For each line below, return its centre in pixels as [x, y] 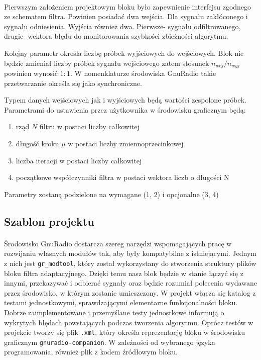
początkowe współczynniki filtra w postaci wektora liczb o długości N [122, 177]
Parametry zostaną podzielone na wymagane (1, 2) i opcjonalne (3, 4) [111, 194]
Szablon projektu [49, 221]
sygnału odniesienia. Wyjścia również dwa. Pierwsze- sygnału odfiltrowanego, [122, 26]
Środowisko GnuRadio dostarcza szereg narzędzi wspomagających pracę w [118, 243]
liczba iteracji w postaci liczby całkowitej [79, 160]
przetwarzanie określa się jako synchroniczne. [73, 83]
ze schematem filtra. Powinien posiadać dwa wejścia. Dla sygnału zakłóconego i [126, 16]
